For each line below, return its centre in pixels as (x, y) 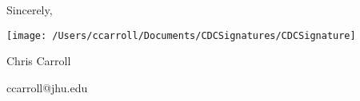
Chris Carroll (39, 61)
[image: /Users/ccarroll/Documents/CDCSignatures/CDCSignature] (181, 35)
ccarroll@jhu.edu (47, 87)
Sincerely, (30, 10)
